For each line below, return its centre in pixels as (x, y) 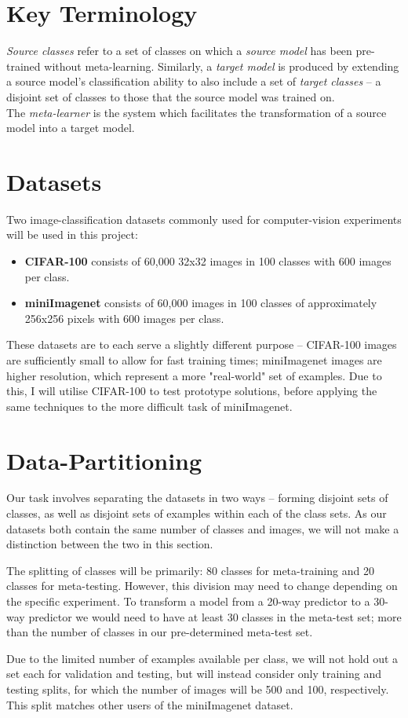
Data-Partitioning (104, 460)
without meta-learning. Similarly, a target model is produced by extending (222, 66)
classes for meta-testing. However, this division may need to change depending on (202, 586)
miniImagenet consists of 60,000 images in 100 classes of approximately (201, 303)
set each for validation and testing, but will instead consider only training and (194, 674)
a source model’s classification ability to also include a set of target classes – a (194, 81)
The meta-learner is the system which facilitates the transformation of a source (197, 112)
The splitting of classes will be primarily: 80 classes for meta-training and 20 (190, 570)
